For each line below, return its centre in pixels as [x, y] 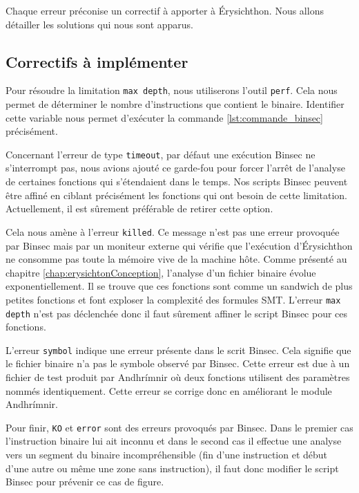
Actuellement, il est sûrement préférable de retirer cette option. [139, 208]
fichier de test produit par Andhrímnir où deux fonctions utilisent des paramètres [178, 377]
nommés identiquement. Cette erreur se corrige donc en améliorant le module [169, 390]
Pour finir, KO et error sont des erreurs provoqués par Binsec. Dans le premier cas [179, 427]
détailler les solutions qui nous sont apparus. [100, 24]
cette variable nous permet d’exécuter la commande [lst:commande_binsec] [164, 117]
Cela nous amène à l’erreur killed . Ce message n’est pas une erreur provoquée [173, 231]
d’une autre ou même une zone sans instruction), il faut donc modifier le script [172, 468]
